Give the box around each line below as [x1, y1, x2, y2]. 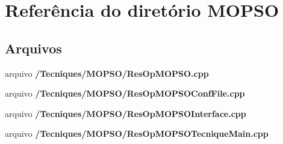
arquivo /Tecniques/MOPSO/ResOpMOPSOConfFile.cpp [5, 87, 245, 100]
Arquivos [5, 38, 62, 57]
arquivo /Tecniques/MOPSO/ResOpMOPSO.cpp [5, 67, 209, 79]
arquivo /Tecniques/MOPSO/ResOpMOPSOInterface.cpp [5, 107, 246, 119]
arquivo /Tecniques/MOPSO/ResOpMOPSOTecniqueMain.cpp [5, 127, 269, 140]
